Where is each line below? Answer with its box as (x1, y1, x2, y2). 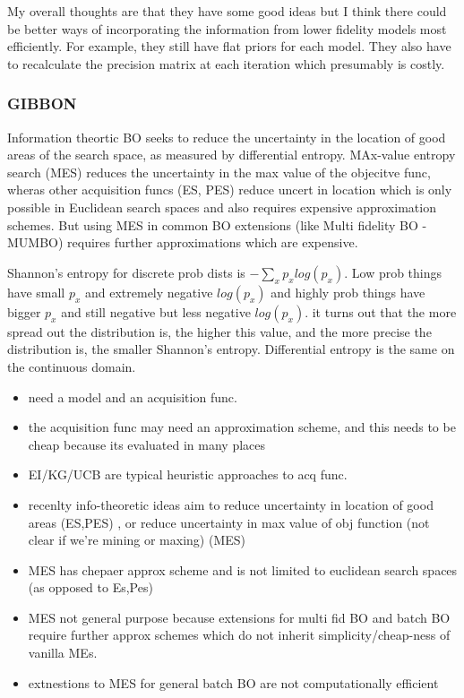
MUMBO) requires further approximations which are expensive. (7, 233, 358, 252)
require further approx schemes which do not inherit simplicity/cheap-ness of (28, 625, 451, 644)
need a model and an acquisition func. (28, 387, 237, 406)
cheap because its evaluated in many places (28, 435, 266, 453)
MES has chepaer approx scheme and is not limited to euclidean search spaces (28, 560, 458, 579)
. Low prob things (344, 263, 443, 281)
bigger (7, 302, 41, 321)
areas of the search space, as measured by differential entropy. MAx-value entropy (7, 145, 456, 164)
